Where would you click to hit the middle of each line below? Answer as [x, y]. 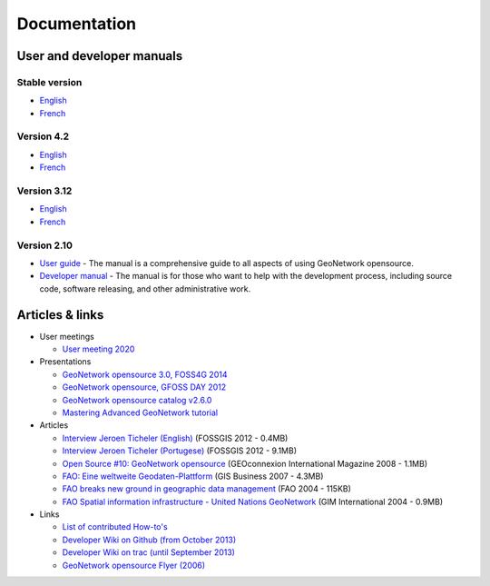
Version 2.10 [44, 245]
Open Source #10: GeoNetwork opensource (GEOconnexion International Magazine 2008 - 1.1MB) [245, 463]
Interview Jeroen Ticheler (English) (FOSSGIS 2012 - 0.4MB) [175, 438]
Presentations [65, 362]
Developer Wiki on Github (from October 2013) [149, 540]
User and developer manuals [100, 56]
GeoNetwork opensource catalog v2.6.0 [137, 400]
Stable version [49, 82]
